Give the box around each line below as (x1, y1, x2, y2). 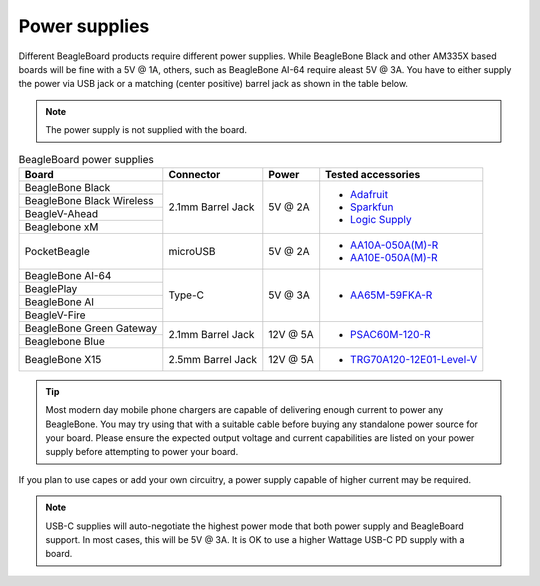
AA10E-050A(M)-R (350, 250, 439, 264)
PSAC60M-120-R (350, 328, 431, 342)
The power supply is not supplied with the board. (45, 124, 248, 136)
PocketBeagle (24, 244, 90, 258)
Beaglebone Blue (24, 334, 105, 348)
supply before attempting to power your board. (45, 446, 239, 458)
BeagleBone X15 (24, 352, 102, 366)
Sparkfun (350, 200, 394, 214)
